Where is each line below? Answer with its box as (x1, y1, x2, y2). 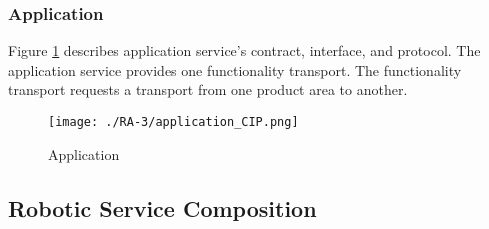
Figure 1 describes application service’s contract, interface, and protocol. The (8, 40, 481, 61)
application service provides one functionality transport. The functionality (8, 59, 462, 80)
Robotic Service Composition (8, 192, 317, 223)
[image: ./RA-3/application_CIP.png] (48, 115, 299, 129)
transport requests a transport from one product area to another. (8, 79, 408, 100)
